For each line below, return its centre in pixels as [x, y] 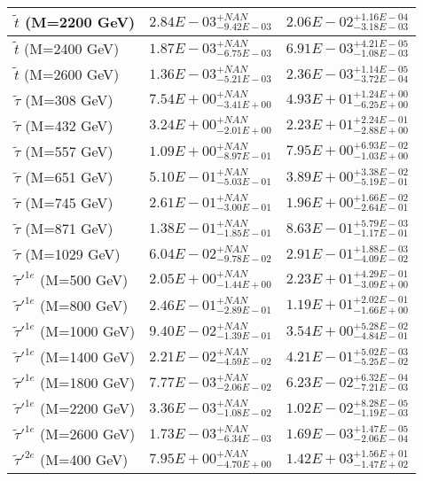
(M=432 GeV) [69, 125]
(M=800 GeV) [84, 305]
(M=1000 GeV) [88, 331]
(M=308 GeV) [69, 100]
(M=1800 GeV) [88, 382]
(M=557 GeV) [69, 151]
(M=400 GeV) [84, 459]
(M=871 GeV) [69, 228]
